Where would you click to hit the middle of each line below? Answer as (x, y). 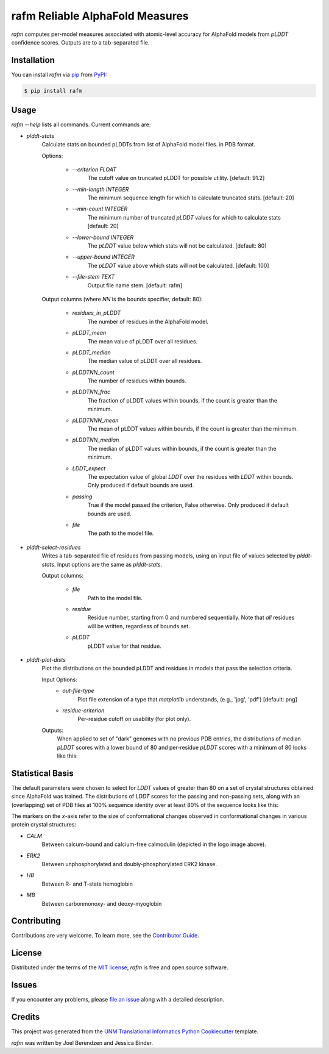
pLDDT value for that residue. (124, 646)
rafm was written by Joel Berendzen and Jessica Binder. (82, 1042)
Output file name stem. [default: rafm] (135, 285)
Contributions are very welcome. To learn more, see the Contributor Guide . (105, 936)
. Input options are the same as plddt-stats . (108, 564)
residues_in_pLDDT (97, 313)
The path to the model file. (121, 533)
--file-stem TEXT (94, 277)
